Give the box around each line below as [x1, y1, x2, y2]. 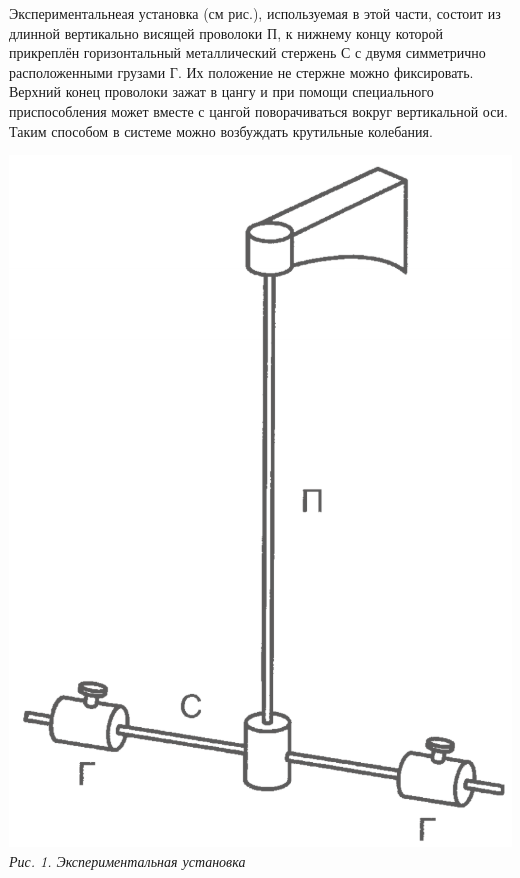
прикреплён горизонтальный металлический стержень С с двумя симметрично [9, 42, 486, 63]
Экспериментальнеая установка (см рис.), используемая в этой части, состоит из [9, 3, 501, 23]
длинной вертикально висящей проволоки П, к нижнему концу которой [9, 22, 444, 43]
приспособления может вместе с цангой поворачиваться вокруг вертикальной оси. [9, 100, 508, 121]
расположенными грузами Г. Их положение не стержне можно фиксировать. [9, 61, 474, 82]
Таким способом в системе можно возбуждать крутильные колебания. [9, 120, 433, 141]
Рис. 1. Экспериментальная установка [9, 850, 246, 871]
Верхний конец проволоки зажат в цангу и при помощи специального [9, 81, 434, 102]
